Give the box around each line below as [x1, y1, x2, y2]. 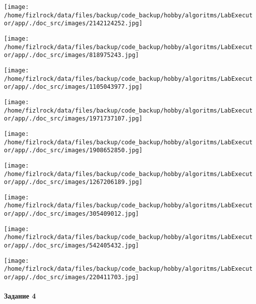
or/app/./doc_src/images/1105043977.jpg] [4, 83, 143, 91]
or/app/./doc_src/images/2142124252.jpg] [4, 20, 143, 27]
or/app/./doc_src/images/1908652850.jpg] [4, 147, 143, 154]
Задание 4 [4, 291, 36, 301]
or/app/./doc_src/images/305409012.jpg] [4, 210, 139, 218]
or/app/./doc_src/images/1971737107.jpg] [4, 115, 143, 122]
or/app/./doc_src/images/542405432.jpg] [4, 242, 139, 249]
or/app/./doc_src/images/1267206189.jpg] [4, 179, 143, 186]
